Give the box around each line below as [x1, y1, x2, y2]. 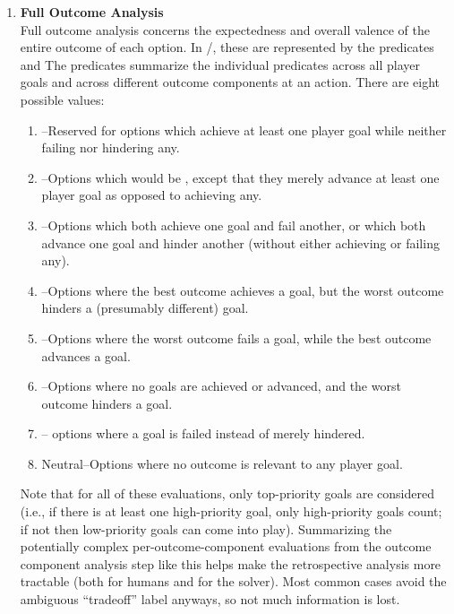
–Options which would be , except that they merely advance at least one [41, 168, 440, 186]
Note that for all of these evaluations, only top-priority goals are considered [20, 484, 434, 503]
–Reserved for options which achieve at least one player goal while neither [41, 120, 447, 139]
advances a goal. [41, 346, 131, 365]
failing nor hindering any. [41, 138, 180, 157]
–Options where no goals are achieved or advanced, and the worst [41, 376, 401, 395]
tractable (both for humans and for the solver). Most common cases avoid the [20, 572, 447, 591]
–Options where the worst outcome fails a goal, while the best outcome [41, 328, 432, 347]
